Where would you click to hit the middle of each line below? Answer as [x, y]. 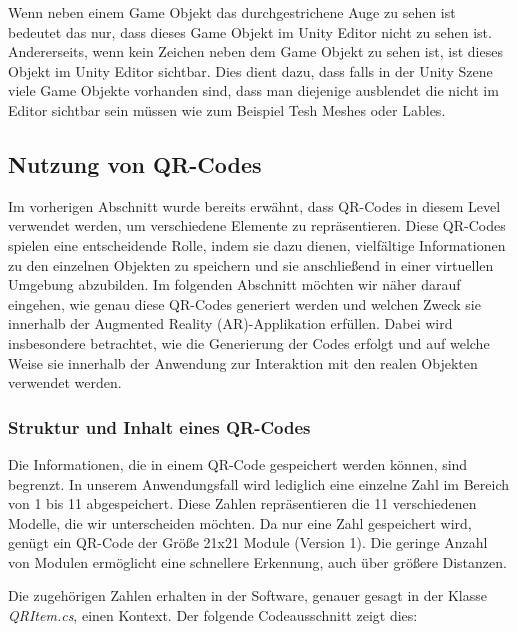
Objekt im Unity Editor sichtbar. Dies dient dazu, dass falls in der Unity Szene [250, 70]
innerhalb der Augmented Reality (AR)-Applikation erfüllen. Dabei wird [230, 323]
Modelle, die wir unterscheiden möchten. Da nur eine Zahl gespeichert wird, [240, 522]
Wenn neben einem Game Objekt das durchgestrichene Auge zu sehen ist [232, 12]
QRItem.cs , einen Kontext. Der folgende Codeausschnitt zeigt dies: [213, 615]
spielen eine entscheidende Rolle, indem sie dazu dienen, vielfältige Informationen [257, 244]
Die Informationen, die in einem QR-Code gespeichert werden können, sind [238, 463]
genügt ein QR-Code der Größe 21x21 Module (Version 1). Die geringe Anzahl [248, 542]
